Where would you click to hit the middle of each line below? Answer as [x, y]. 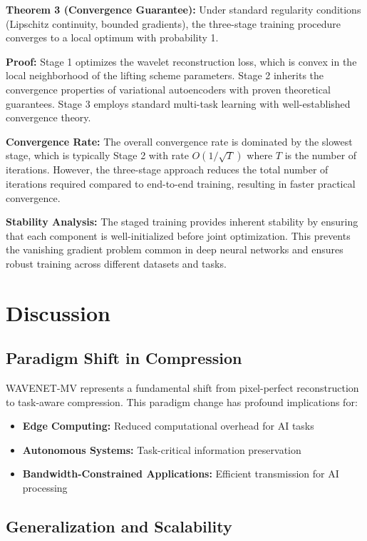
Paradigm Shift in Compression [124, 358]
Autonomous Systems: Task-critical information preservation [162, 449]
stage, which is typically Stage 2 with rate [97, 155]
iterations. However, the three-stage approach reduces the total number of [167, 170]
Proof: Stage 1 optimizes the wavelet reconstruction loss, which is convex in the [181, 61]
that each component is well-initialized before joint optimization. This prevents [178, 235]
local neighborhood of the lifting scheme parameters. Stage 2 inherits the [165, 75]
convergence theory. [48, 117]
